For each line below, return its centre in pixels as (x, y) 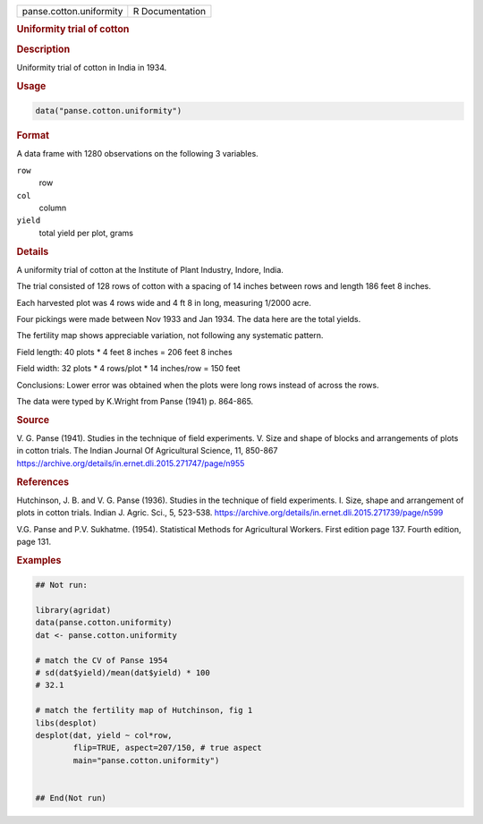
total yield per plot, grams (86, 233)
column (53, 208)
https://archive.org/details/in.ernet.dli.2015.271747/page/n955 (131, 463)
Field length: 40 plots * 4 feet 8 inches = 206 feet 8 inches (124, 352)
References (43, 481)
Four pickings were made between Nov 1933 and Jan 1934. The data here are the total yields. (189, 319)
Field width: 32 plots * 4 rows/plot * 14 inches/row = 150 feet (128, 369)
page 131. (34, 541)
